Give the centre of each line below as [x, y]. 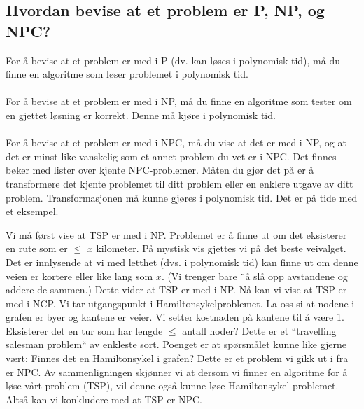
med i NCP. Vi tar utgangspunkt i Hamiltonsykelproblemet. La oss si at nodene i [180, 303]
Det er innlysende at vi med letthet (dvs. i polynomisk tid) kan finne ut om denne [182, 262]
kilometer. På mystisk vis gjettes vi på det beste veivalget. [221, 248]
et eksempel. [32, 211]
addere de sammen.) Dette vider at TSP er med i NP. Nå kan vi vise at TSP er [176, 290]
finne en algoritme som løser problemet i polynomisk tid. [127, 74]
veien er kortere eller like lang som [79, 276]
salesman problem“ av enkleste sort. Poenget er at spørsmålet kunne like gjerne [176, 344]
